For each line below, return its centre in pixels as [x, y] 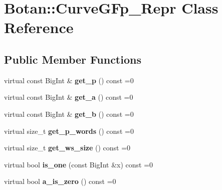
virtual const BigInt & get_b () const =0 [69, 114]
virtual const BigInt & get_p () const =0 [69, 80]
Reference [39, 27]
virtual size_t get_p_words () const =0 [69, 131]
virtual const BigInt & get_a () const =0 [69, 97]
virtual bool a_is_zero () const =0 [60, 181]
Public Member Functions [73, 59]
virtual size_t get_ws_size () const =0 [67, 148]
